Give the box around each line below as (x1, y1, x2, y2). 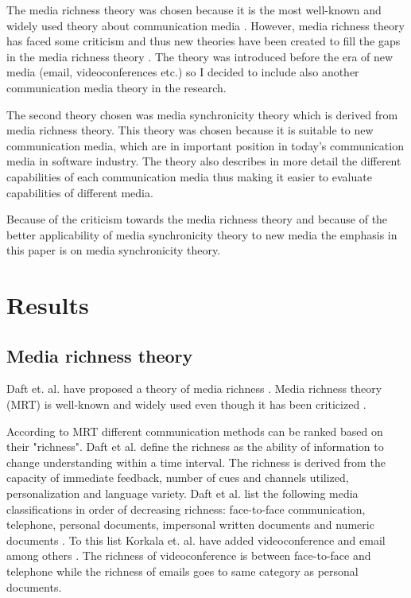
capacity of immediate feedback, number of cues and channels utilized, (6, 469, 349, 486)
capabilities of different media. (6, 184, 153, 200)
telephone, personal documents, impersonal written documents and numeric (6, 516, 374, 533)
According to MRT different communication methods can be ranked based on (6, 422, 383, 439)
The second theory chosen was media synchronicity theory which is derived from (6, 106, 398, 122)
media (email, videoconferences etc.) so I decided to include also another (6, 64, 359, 80)
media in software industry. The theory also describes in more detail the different (6, 153, 401, 169)
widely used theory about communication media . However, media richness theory (6, 17, 405, 33)
